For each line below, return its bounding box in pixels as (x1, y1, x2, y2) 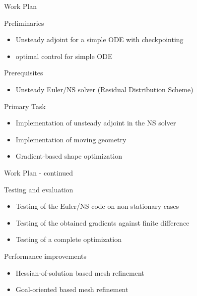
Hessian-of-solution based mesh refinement (15, 267, 144, 278)
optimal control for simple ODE (15, 51, 113, 61)
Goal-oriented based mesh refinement (15, 284, 129, 295)
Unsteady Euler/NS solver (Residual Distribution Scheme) (15, 84, 194, 94)
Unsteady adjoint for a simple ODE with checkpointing (15, 34, 184, 45)
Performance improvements (4, 250, 87, 261)
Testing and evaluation (4, 184, 73, 194)
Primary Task (4, 101, 46, 111)
